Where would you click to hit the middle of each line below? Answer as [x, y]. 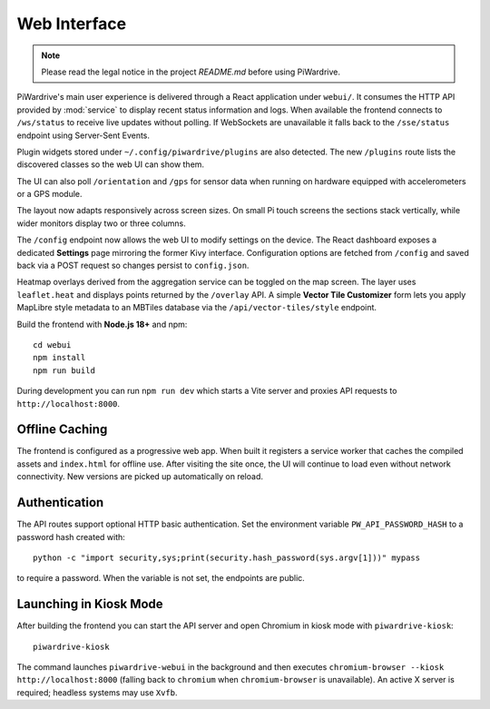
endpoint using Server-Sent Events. [83, 135]
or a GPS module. [49, 194]
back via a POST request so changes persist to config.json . [133, 266]
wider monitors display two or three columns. [101, 223]
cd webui [52, 345]
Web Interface [72, 24]
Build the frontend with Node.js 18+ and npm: [102, 324]
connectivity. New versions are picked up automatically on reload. [140, 477]
